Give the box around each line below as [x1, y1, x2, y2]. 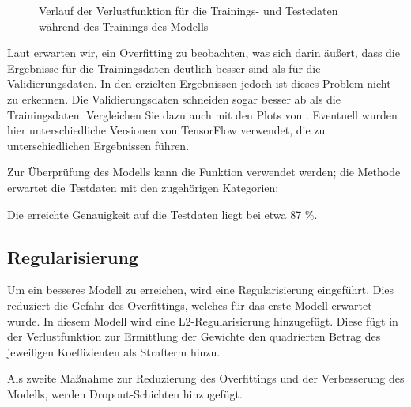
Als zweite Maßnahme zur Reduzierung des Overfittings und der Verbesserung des [7, 370, 405, 386]
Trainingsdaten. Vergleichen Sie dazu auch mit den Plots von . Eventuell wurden [7, 106, 398, 122]
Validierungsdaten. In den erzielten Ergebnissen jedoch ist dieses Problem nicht [7, 75, 391, 92]
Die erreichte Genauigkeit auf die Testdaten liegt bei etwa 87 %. [7, 205, 318, 222]
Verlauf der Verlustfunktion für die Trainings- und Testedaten [39, 2, 338, 18]
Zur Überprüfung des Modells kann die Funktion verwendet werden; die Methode [7, 164, 401, 180]
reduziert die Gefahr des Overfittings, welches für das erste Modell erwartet [7, 296, 372, 313]
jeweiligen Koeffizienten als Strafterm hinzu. [7, 343, 221, 360]
